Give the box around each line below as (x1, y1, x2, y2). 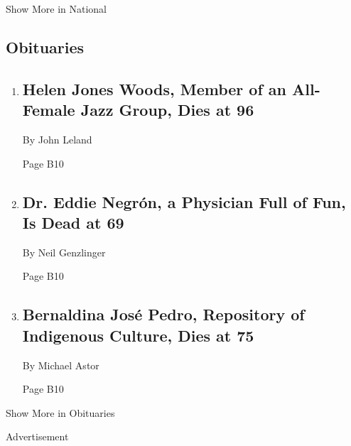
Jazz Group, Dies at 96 (80, 99, 254, 121)
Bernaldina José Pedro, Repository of (22, 303, 305, 325)
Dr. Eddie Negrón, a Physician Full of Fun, (22, 190, 346, 212)
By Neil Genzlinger (22, 244, 106, 259)
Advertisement (6, 429, 69, 444)
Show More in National (6, 1, 107, 16)
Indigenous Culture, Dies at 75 (22, 324, 254, 346)
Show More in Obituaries (6, 405, 115, 420)
